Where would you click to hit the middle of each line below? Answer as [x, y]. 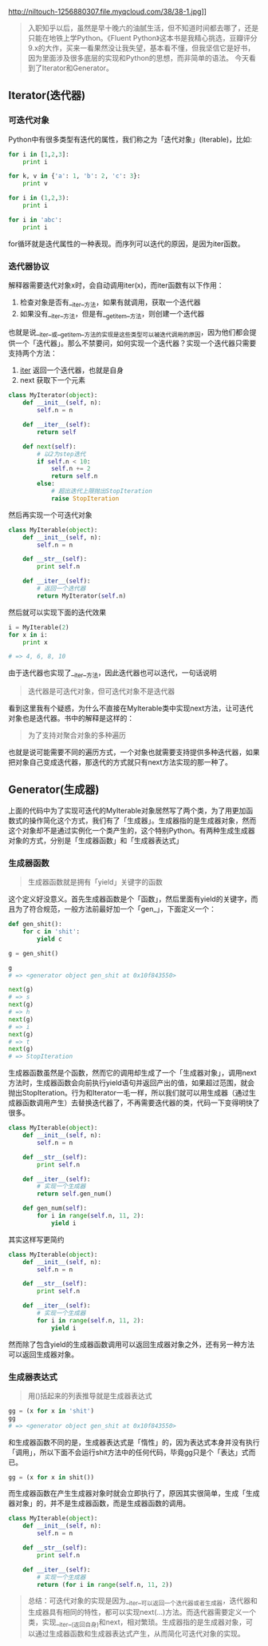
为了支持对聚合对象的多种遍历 [77, 735]
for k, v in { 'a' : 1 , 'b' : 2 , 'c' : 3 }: [75, 176]
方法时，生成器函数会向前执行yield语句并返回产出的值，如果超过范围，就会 [132, 1083]
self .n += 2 [71, 469]
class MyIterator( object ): [53, 396]
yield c [49, 939]
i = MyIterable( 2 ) [39, 627]
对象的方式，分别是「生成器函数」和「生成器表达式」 [96, 840]
